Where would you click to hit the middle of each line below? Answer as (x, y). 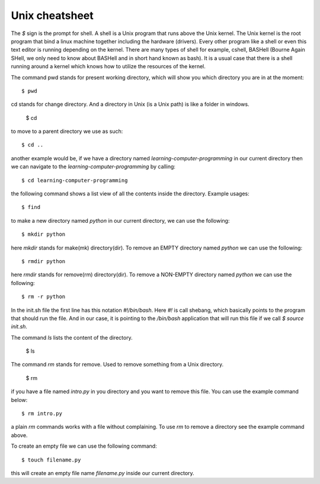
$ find (31, 207)
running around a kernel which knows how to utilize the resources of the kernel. (108, 67)
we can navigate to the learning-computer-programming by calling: (93, 167)
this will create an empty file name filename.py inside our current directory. (103, 473)
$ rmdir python (44, 261)
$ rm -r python (44, 297)
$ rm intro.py (42, 414)
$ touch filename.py (51, 460)
